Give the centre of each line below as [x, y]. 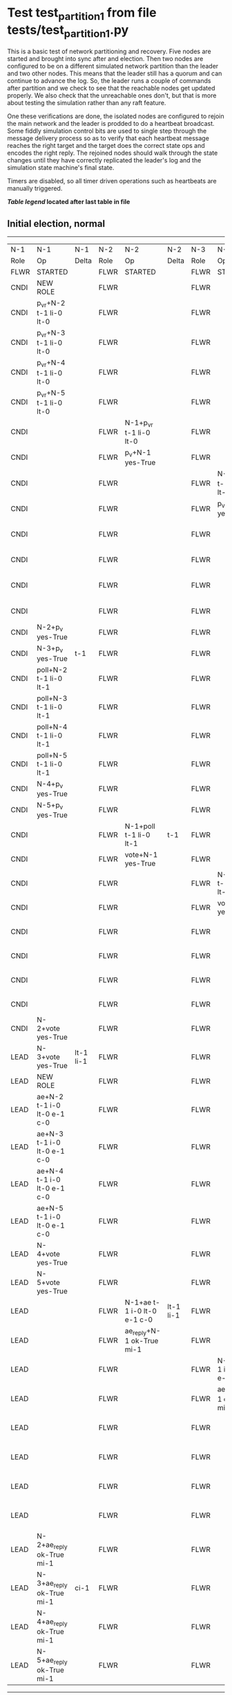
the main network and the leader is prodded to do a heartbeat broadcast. [111, 124]
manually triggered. [35, 189]
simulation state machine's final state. [61, 168]
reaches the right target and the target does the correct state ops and [106, 146]
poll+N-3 [52, 698]
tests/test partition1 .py [68, 31]
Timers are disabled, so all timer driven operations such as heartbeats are [112, 181]
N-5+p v [50, 805]
